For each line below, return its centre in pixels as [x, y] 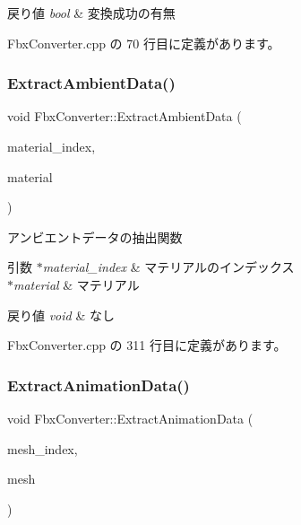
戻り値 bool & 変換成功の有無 [91, 13]
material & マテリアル [77, 284]
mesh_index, [43, 448]
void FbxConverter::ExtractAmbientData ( [125, 116]
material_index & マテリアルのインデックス [168, 267]
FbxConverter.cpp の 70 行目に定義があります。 [144, 43]
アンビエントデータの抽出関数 [95, 236]
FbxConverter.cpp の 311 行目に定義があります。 [147, 345]
